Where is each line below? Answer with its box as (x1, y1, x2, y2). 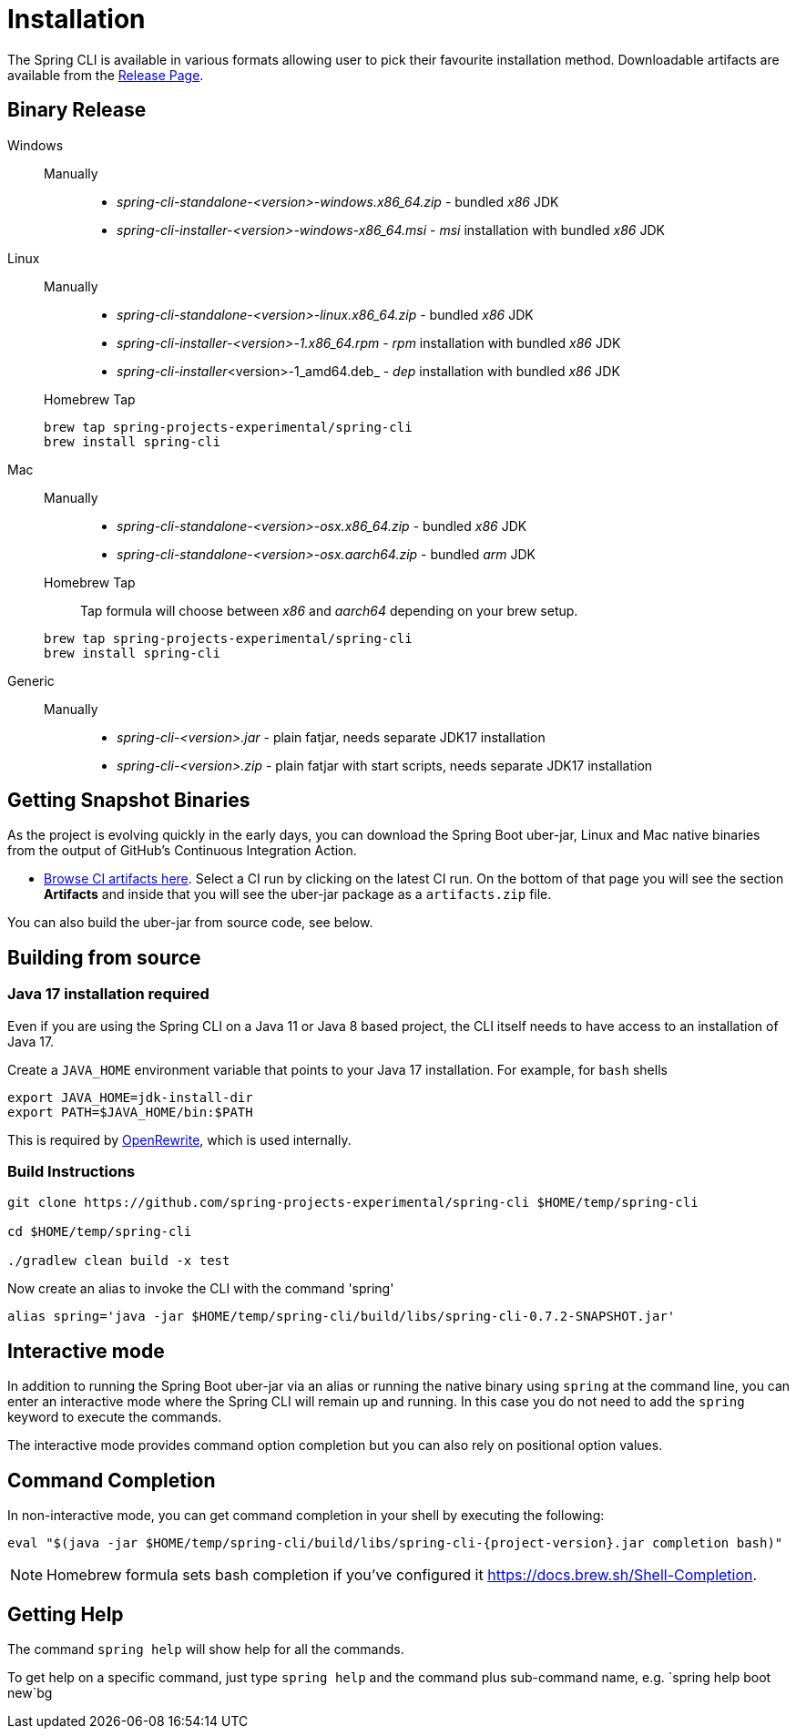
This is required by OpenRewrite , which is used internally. (7, 1131, 352, 1148)
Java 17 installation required (7, 985, 209, 1004)
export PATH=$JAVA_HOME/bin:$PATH (7, 1104, 253, 1119)
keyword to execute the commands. (7, 1409, 222, 1425)
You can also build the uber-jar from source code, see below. (7, 914, 373, 931)
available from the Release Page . (7, 66, 204, 83)
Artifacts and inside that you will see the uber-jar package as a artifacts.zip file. (44, 886, 552, 903)
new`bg (7, 1684, 53, 1700)
